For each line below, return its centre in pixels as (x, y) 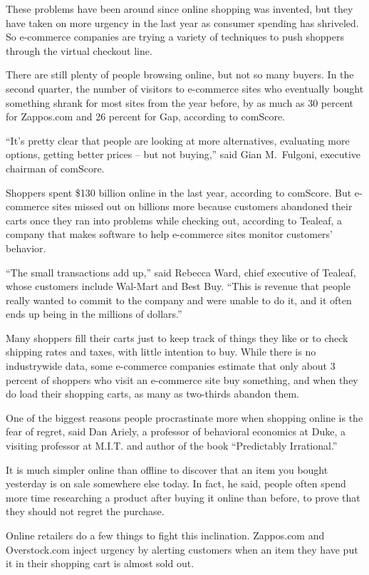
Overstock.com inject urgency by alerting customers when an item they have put (182, 549)
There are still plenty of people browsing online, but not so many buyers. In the (180, 74)
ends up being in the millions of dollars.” (94, 314)
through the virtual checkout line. (79, 50)
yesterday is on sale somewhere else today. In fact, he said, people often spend (176, 483)
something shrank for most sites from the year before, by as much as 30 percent (180, 102)
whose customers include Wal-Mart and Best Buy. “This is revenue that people (178, 286)
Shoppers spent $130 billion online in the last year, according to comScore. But (179, 192)
